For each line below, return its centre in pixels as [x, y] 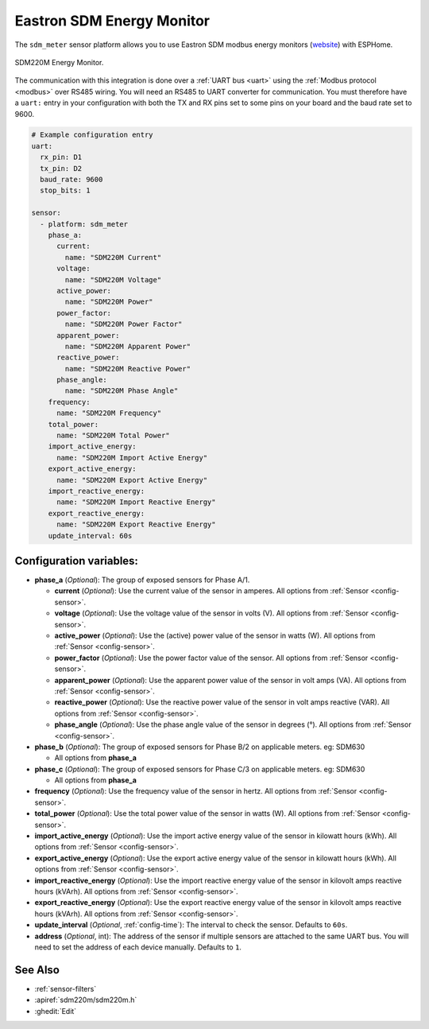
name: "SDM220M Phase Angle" [122, 391]
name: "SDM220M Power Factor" [124, 324]
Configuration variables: [77, 561]
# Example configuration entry [93, 135]
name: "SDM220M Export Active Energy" [132, 480]
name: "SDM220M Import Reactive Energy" [136, 502]
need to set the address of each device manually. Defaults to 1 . [138, 947]
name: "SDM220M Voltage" [113, 280]
